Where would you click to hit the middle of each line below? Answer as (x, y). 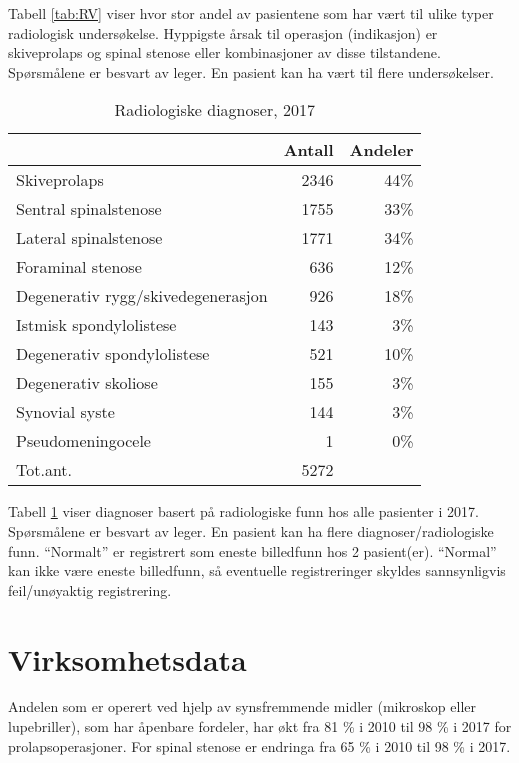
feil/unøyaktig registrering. (90, 589)
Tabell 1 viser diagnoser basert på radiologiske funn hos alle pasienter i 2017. (243, 511)
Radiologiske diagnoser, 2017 (214, 110)
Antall (308, 150)
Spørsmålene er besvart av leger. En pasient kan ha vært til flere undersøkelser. (251, 71)
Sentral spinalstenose (89, 209)
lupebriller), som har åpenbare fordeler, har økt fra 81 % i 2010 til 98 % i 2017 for (260, 726)
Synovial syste (65, 412)
